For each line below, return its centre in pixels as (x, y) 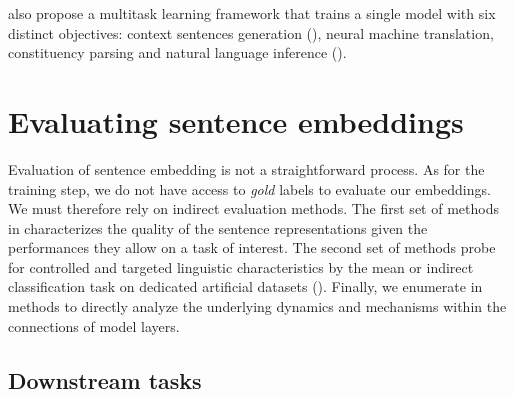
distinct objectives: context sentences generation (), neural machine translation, (251, 32)
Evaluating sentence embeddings (236, 120)
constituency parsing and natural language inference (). (177, 52)
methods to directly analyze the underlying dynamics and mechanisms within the (257, 306)
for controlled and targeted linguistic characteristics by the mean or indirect (241, 266)
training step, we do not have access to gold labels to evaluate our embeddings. (249, 188)
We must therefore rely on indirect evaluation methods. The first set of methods (253, 208)
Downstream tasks (105, 379)
